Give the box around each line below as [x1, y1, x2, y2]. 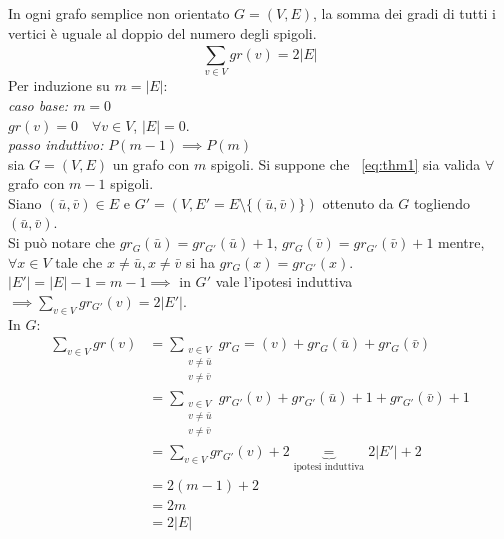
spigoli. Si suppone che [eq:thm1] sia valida [210, 153, 481, 174]
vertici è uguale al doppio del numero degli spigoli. [8, 22, 317, 43]
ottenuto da [322, 192, 394, 213]
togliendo [413, 192, 470, 213]
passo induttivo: [8, 134, 104, 155]
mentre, [438, 232, 485, 253]
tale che [55, 251, 103, 272]
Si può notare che [8, 232, 115, 253]
